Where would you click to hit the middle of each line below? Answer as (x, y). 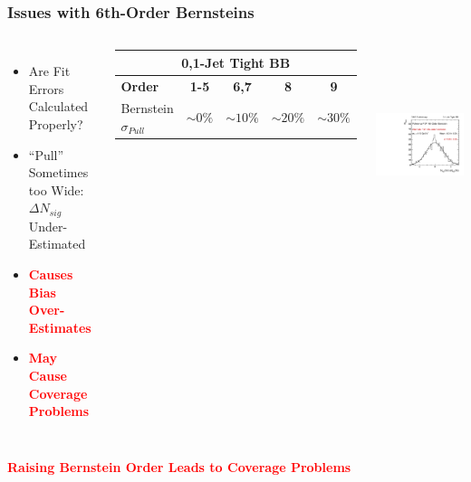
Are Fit (49, 71)
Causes (51, 274)
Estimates (60, 327)
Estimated (57, 244)
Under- (48, 226)
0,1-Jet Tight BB (236, 62)
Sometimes (58, 172)
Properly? (56, 124)
